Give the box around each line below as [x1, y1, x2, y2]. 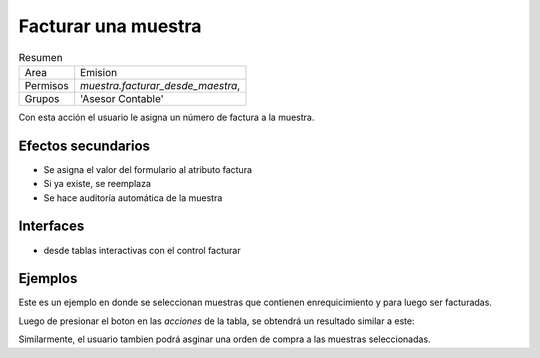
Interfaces [18, 218, 85, 235]
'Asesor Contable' [80, 91, 164, 105]
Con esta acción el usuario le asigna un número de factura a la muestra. [18, 111, 315, 123]
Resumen [18, 50, 64, 64]
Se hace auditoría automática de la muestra [43, 191, 223, 204]
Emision [80, 65, 118, 79]
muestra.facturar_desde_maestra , [80, 78, 241, 92]
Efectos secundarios [18, 137, 150, 154]
